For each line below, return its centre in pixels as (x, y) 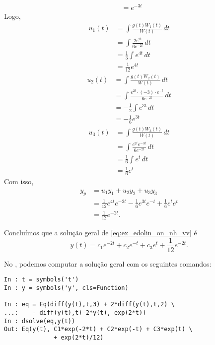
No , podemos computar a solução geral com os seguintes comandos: (108, 263)
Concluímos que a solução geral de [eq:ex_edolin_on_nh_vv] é (101, 233)
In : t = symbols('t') (41, 280)
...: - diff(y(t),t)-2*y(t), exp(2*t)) (75, 313)
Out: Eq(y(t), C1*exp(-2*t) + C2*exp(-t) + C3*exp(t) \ (98, 329)
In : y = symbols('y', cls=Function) (66, 288)
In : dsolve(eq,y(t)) (40, 321)
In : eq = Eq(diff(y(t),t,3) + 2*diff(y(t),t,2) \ (89, 305)
